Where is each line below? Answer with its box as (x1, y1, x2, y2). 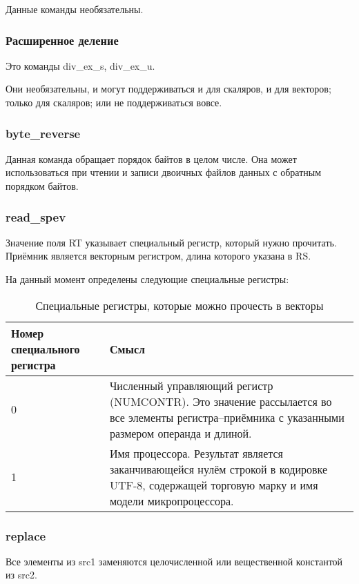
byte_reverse (6, 124, 81, 142)
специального (11, 340, 80, 357)
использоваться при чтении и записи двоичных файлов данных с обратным (6, 165, 322, 179)
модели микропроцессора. (109, 492, 234, 509)
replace (6, 527, 46, 544)
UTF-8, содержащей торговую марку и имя (109, 476, 318, 493)
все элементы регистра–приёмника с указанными (109, 409, 345, 425)
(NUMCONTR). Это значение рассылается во (109, 393, 332, 409)
